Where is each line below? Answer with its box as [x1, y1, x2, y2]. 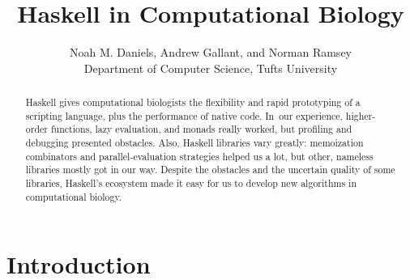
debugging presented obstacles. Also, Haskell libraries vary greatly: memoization [25, 136, 364, 150]
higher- [345, 108, 376, 122]
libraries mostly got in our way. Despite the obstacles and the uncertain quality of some [25, 163, 395, 176]
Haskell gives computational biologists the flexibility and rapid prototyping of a [25, 95, 361, 109]
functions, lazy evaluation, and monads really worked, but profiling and [50, 122, 352, 136]
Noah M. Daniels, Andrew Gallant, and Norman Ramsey [69, 44, 352, 61]
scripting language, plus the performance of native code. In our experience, [25, 108, 343, 122]
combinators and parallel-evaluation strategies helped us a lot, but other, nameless [25, 149, 374, 163]
